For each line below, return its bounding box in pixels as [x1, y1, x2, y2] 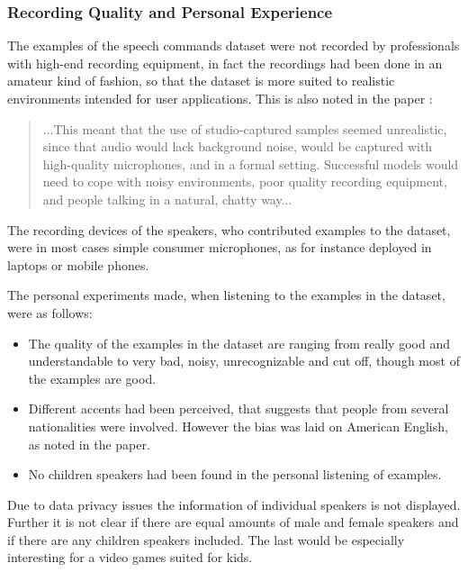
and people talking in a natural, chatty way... [42, 189, 292, 208]
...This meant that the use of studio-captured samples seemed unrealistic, [42, 119, 447, 138]
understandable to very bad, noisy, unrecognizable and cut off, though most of [28, 351, 460, 370]
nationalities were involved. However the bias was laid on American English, [28, 416, 448, 435]
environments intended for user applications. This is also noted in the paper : [7, 89, 433, 107]
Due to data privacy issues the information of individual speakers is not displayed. [7, 495, 461, 513]
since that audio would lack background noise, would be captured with [42, 137, 433, 156]
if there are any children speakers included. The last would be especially [7, 530, 405, 549]
